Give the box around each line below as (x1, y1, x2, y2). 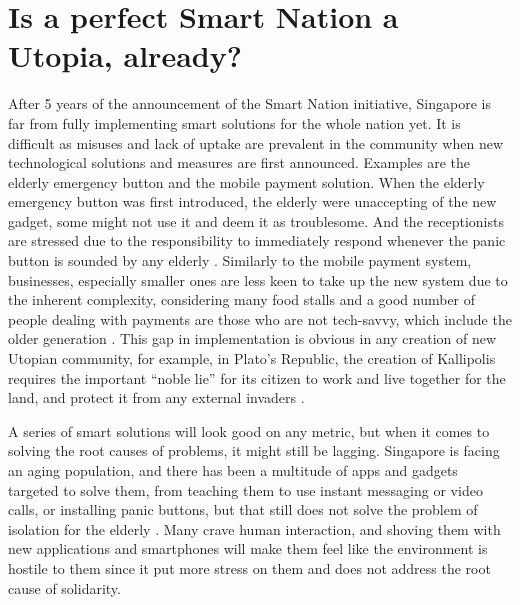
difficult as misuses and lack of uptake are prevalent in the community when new (8, 132, 504, 153)
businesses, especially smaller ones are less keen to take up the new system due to (8, 269, 508, 290)
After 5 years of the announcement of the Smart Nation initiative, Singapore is (8, 93, 491, 114)
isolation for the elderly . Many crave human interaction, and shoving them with (8, 518, 501, 539)
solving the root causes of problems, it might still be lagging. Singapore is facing (8, 440, 500, 461)
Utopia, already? (8, 35, 242, 76)
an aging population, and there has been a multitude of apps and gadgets (8, 460, 458, 480)
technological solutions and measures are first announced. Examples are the (8, 152, 471, 173)
